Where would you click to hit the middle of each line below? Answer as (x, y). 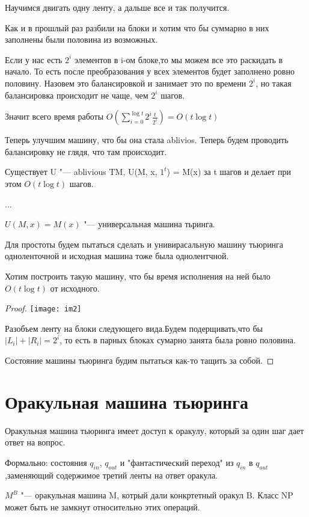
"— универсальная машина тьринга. (149, 224)
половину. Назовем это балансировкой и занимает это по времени (126, 83)
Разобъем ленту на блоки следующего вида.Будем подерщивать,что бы (134, 328)
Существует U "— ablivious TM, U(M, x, (81, 172)
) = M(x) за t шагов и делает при (229, 172)
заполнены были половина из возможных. (81, 39)
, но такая (274, 83)
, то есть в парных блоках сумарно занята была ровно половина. (178, 340)
